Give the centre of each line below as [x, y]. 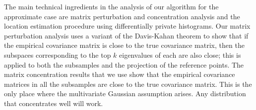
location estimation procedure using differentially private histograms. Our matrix [127, 26]
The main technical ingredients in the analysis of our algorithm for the [111, 6]
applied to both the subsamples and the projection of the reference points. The [124, 64]
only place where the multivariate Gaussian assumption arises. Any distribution [125, 93]
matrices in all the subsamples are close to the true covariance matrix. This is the [128, 84]
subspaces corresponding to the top [58, 55]
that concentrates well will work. [54, 103]
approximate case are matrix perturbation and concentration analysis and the [122, 16]
